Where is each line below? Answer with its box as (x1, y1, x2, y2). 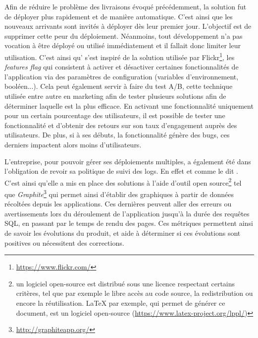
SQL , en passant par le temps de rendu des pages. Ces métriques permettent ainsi (4, 218, 253, 228)
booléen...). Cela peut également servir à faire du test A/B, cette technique (4, 81, 233, 91)
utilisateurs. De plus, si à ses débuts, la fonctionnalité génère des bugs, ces (4, 130, 230, 140)
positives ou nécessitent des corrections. (4, 237, 124, 248)
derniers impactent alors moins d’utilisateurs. (4, 139, 142, 149)
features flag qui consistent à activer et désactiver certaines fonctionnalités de (4, 62, 239, 72)
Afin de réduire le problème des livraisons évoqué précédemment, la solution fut (4, 1, 247, 11)
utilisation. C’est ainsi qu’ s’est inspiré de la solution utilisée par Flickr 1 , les (4, 50, 235, 62)
